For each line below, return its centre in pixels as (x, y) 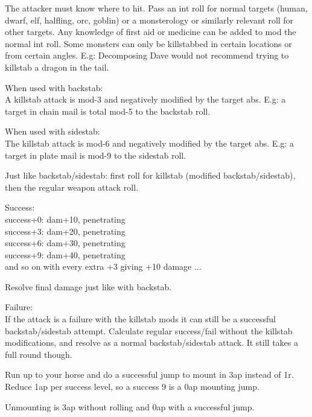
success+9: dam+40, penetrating (65, 254)
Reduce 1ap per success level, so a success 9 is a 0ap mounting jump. (132, 387)
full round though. (39, 354)
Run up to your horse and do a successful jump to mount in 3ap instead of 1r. (149, 374)
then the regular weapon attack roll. (72, 187)
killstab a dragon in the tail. (57, 67)
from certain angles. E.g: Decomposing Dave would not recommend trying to (147, 55)
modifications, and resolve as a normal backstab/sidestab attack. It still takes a (151, 342)
